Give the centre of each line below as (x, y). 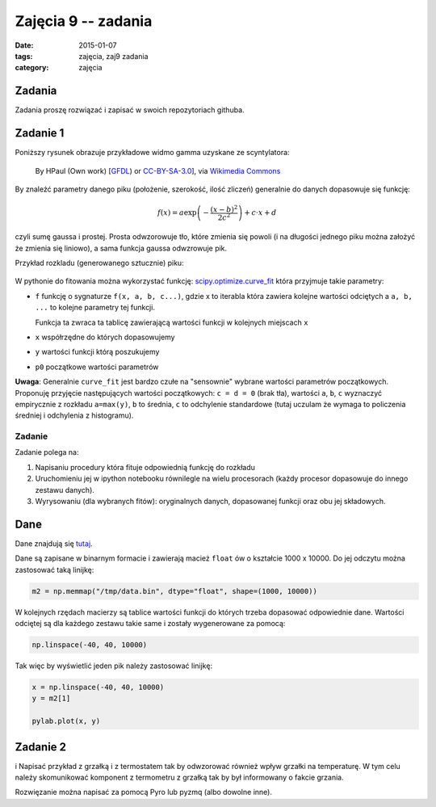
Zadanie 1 (40, 133)
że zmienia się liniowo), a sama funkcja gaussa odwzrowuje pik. (121, 248)
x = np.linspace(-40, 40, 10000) (98, 687)
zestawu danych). (65, 490)
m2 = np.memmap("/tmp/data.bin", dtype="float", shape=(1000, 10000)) (175, 591)
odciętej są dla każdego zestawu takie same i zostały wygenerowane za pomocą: (150, 624)
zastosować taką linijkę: (55, 570)
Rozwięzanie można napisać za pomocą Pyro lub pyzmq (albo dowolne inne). (143, 792)
